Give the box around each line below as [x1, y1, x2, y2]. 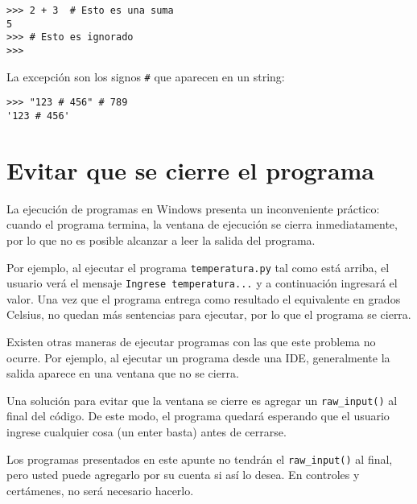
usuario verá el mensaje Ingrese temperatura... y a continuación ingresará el [6, 275, 398, 291]
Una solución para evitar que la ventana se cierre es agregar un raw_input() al [6, 391, 398, 408]
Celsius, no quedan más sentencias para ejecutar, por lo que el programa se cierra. [6, 306, 411, 323]
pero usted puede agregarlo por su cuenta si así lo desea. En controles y [6, 466, 360, 483]
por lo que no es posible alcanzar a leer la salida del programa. [6, 231, 316, 248]
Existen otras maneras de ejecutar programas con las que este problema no [6, 333, 376, 349]
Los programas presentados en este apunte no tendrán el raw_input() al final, [6, 450, 393, 467]
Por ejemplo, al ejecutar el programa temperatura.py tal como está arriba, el [6, 258, 390, 275]
